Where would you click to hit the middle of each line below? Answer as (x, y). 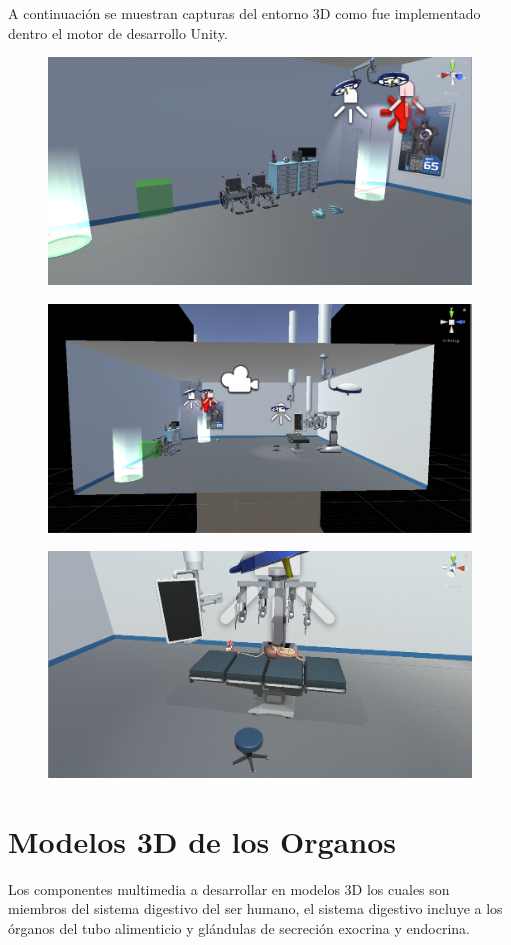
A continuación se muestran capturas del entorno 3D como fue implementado (244, 13)
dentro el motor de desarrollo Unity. (118, 32)
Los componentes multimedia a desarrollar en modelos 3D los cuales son (229, 888)
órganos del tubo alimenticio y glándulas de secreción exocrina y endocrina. (239, 927)
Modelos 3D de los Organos (202, 840)
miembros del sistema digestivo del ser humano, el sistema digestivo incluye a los (255, 908)
